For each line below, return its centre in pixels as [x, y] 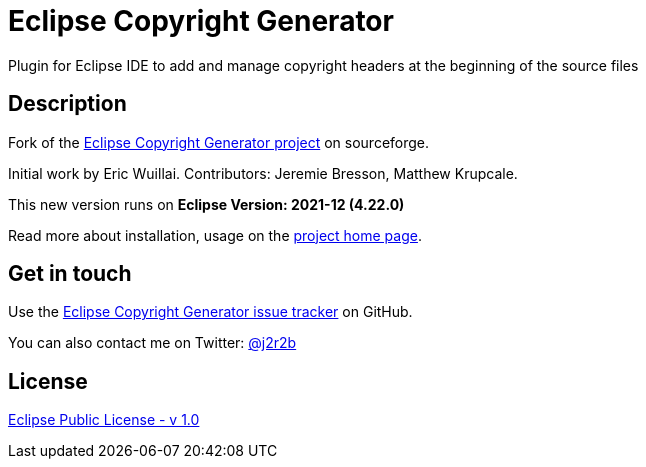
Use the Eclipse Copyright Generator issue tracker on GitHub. [210, 312]
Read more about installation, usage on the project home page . [215, 235]
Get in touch [70, 274]
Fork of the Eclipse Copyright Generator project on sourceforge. [219, 142]
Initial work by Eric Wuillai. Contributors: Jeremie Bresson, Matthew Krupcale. [263, 173]
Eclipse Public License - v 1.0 [104, 420]
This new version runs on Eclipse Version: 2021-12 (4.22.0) [206, 204]
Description [67, 104]
